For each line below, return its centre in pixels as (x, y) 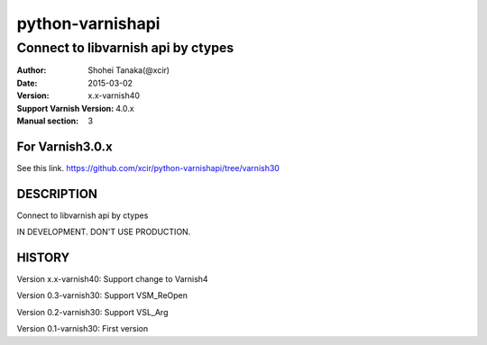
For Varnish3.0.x (64, 146)
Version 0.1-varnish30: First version (83, 329)
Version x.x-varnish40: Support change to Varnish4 (112, 279)
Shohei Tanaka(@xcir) (129, 70)
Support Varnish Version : (65, 108)
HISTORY (43, 257)
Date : (27, 83)
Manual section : (48, 121)
